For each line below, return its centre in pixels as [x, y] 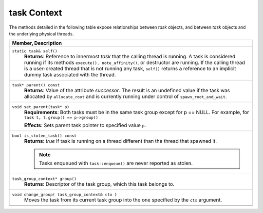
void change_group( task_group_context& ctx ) [65, 195]
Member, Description [37, 43]
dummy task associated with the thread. [70, 75]
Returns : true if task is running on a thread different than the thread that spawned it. [121, 141]
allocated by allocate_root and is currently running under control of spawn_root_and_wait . [126, 97]
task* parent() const [36, 85]
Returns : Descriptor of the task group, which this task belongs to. [99, 184]
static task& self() [35, 51]
